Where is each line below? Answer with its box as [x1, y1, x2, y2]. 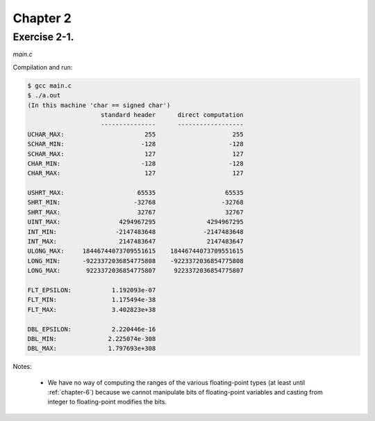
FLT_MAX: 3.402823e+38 [27, 305, 156, 313]
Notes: [12, 363, 32, 371]
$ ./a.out [27, 91, 61, 100]
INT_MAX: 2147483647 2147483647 [27, 237, 244, 246]
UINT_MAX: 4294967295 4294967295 [27, 218, 244, 226]
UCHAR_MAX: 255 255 [27, 130, 244, 138]
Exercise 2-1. [12, 31, 74, 43]
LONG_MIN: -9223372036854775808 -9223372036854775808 [27, 257, 244, 264]
